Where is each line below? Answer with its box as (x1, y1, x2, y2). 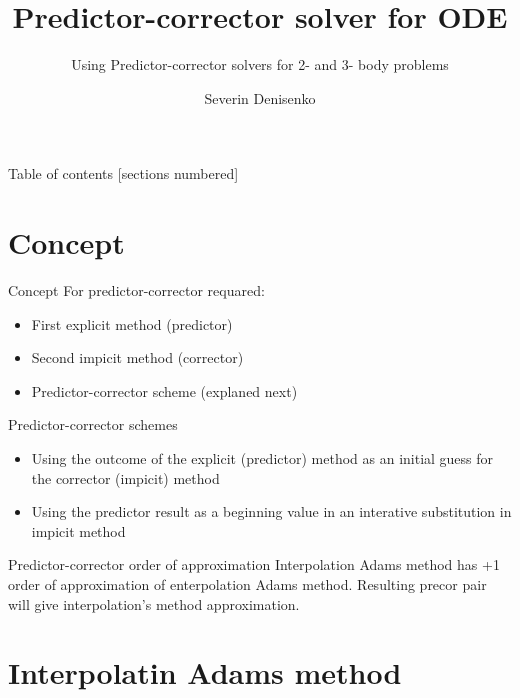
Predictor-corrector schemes (8, 414, 178, 435)
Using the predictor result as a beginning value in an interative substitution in (31, 501, 512, 522)
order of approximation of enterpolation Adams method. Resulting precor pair (8, 573, 487, 594)
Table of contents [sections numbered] (8, 163, 239, 184)
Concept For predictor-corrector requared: (8, 280, 265, 301)
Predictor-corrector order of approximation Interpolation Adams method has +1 (8, 554, 500, 575)
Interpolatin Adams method (8, 652, 402, 693)
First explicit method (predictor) (31, 313, 233, 334)
